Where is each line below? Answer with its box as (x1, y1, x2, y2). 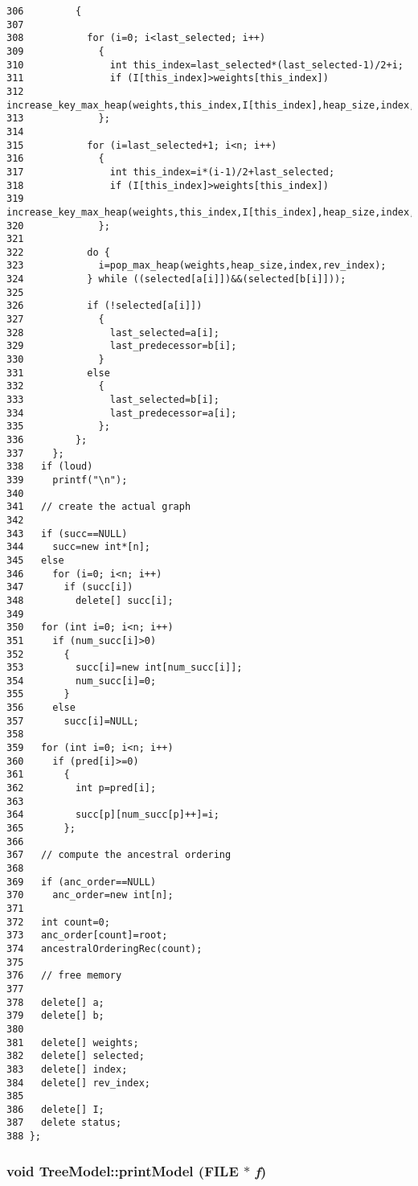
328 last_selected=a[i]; (6, 326, 219, 339)
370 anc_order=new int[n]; (6, 889, 174, 901)
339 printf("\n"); (6, 474, 128, 486)
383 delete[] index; (6, 1063, 128, 1075)
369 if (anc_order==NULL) (6, 876, 157, 888)
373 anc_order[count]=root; (6, 930, 168, 942)
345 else (6, 554, 64, 566)
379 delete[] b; (6, 1010, 104, 1022)
